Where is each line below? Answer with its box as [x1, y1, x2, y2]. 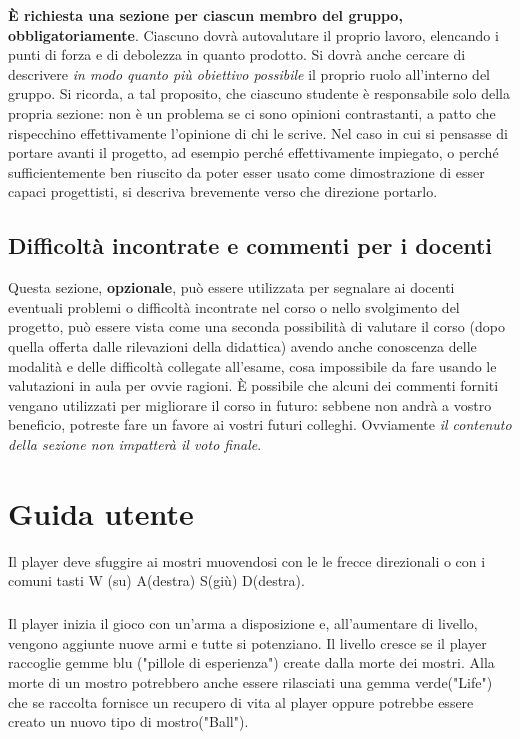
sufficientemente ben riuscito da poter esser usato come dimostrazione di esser [8, 161, 485, 182]
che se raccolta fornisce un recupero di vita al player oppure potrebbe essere [8, 691, 474, 712]
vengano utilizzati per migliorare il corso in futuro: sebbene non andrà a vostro [8, 394, 492, 415]
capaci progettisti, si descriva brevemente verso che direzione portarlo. [8, 181, 438, 202]
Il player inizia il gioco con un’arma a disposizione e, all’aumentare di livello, [8, 613, 478, 634]
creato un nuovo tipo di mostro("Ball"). [8, 711, 249, 732]
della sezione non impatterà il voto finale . [8, 433, 262, 454]
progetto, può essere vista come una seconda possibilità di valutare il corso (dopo [8, 316, 505, 337]
